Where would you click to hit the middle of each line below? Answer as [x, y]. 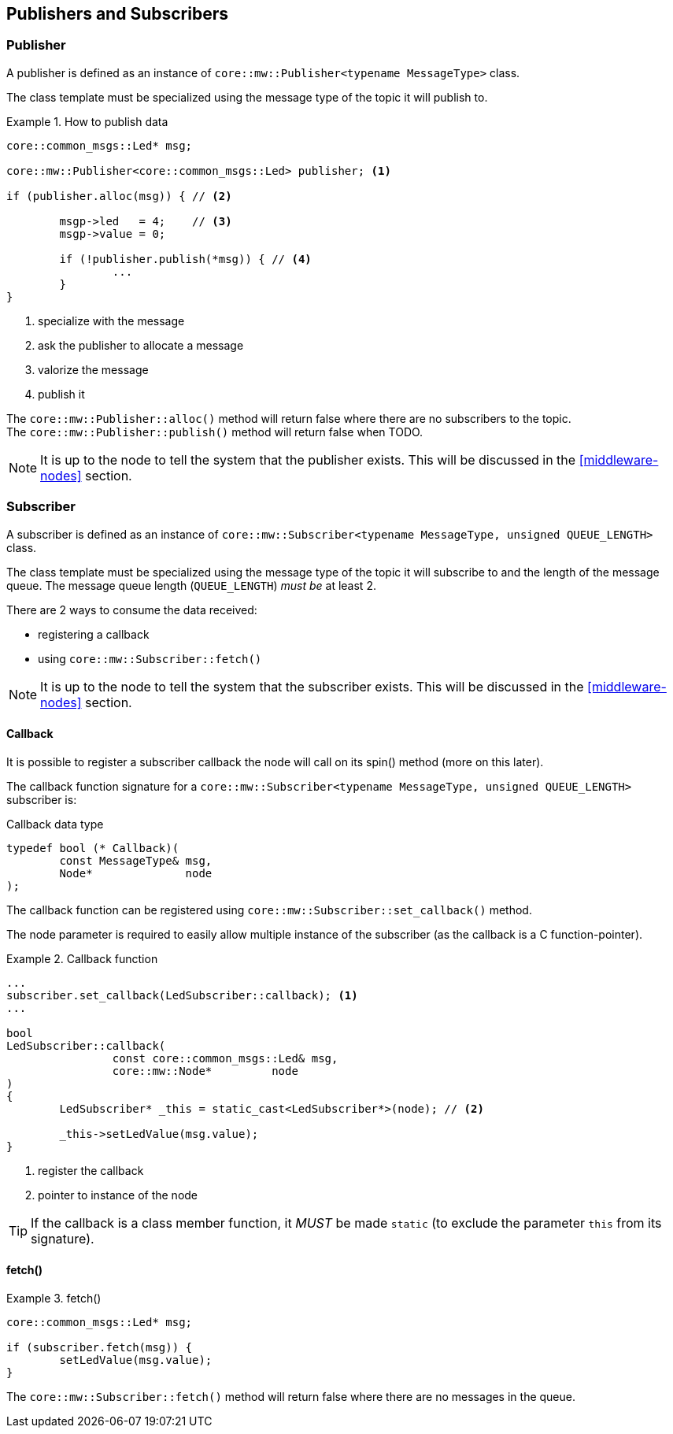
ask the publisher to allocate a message [141, 345]
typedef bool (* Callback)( [93, 848]
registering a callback [94, 634]
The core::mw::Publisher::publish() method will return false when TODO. [215, 432]
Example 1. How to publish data [87, 121]
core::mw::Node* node [205, 1071]
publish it [61, 394]
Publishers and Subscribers [117, 14]
